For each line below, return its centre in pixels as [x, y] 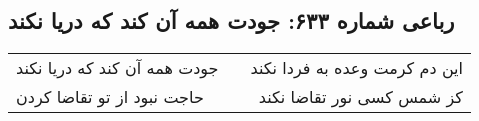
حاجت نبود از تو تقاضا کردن [110, 97]
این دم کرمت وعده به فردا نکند [356, 68]
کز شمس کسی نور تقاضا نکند [360, 97]
